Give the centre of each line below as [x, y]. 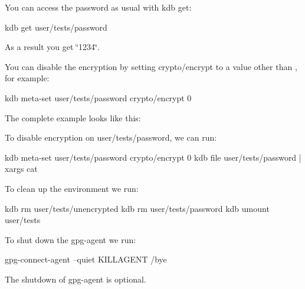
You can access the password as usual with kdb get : [98, 7]
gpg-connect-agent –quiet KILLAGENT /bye [86, 259]
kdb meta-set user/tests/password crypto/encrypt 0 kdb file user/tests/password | [153, 157]
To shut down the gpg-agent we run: [70, 239]
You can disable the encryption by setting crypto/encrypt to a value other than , [151, 66]
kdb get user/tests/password [56, 27]
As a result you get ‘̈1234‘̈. [52, 47]
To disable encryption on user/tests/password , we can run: [111, 137]
